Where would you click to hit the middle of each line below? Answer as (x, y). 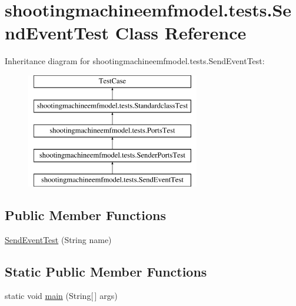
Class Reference (181, 33)
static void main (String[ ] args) (61, 296)
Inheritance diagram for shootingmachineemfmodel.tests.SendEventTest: (135, 61)
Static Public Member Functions (106, 271)
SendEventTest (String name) (58, 239)
